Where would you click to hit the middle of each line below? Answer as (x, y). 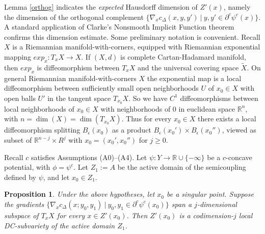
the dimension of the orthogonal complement (74, 17)
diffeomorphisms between (219, 98)
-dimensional (217, 204)
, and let (56, 177)
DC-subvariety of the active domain (60, 225)
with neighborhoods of (136, 108)
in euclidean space (207, 108)
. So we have (148, 98)
